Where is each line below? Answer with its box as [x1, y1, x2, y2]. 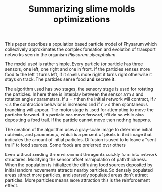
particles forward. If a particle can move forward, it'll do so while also [5, 112, 144, 118]
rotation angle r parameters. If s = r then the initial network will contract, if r [5, 96, 157, 102]
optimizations [53, 14, 110, 25]
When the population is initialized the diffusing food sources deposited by [5, 162, 153, 168]
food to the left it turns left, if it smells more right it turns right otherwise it [5, 72, 152, 77]
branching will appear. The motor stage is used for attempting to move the [5, 107, 154, 113]
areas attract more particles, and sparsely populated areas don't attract [5, 172, 148, 178]
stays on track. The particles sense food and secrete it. [5, 77, 116, 82]
